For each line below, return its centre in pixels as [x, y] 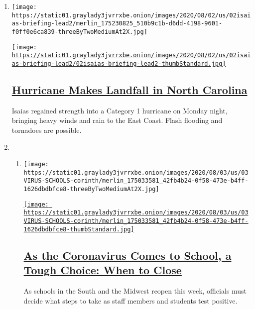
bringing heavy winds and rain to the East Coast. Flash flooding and [117, 120]
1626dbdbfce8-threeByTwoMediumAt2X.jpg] [91, 189]
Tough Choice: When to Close [103, 270]
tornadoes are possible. [47, 130]
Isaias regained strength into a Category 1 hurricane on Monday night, [120, 110]
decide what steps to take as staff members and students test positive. [130, 300]
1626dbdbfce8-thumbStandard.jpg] [79, 229]
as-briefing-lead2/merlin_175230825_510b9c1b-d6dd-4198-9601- [117, 24]
